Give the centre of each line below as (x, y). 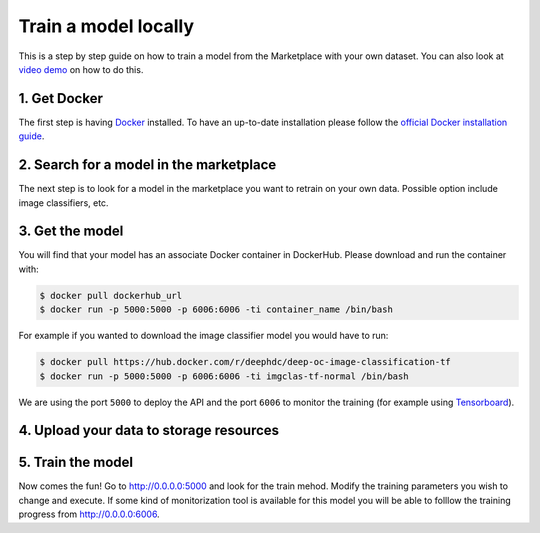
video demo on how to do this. (81, 69)
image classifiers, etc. (63, 202)
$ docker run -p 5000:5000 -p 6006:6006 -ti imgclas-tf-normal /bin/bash (224, 376)
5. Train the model (76, 462)
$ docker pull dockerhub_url (111, 295)
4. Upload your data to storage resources (149, 430)
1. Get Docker (61, 98)
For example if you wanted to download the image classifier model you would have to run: (203, 336)
